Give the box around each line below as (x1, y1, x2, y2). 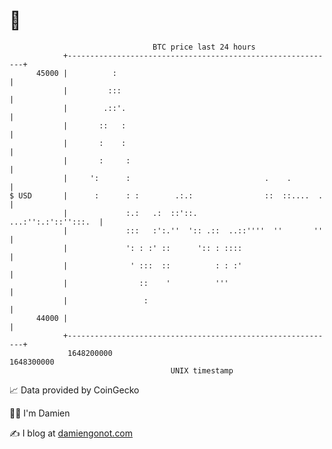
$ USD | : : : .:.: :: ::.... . (9, 190, 324, 201)
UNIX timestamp (170, 365, 234, 376)
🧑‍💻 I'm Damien (9, 407, 71, 419)
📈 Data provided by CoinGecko (9, 384, 140, 396)
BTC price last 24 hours (152, 42, 256, 52)
